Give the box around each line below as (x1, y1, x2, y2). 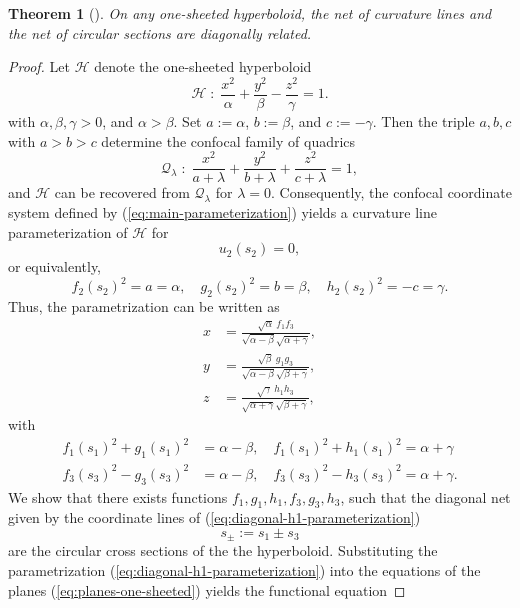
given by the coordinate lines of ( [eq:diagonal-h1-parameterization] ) (8, 507, 421, 528)
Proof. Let (8, 56, 70, 77)
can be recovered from (54, 182, 190, 203)
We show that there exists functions (8, 486, 228, 507)
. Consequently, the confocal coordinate (271, 182, 512, 203)
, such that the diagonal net (340, 486, 511, 507)
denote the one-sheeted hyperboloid (94, 56, 312, 77)
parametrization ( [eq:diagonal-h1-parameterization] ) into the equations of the (8, 560, 481, 581)
